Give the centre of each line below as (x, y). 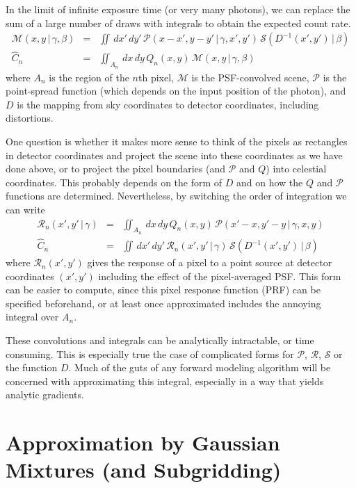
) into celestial (296, 169)
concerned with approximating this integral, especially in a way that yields (165, 381)
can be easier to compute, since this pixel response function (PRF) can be (163, 290)
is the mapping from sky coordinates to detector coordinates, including (168, 104)
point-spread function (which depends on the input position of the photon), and (176, 91)
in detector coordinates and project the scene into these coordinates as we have (174, 155)
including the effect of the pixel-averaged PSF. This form (220, 276)
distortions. (30, 118)
